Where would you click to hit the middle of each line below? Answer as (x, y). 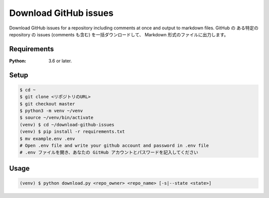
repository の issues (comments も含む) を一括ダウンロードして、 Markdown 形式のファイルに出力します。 (119, 34)
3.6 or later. (60, 61)
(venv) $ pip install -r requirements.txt (72, 132)
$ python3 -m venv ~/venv (51, 111)
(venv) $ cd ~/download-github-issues (67, 125)
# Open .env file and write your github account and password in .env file (114, 145)
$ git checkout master (47, 104)
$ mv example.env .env (47, 139)
